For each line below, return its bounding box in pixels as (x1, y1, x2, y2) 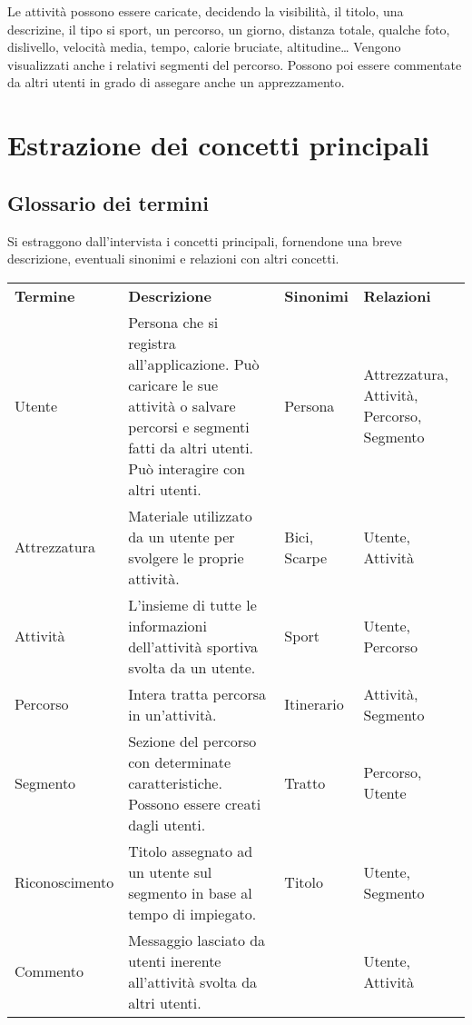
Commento (15, 960, 84, 982)
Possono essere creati (128, 792, 261, 814)
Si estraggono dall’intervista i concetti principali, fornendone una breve (7, 231, 402, 250)
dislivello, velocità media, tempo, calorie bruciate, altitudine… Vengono (7, 37, 401, 56)
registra (128, 332, 176, 353)
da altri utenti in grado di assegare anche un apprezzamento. (7, 73, 345, 92)
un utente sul (128, 861, 212, 882)
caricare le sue (128, 373, 219, 395)
